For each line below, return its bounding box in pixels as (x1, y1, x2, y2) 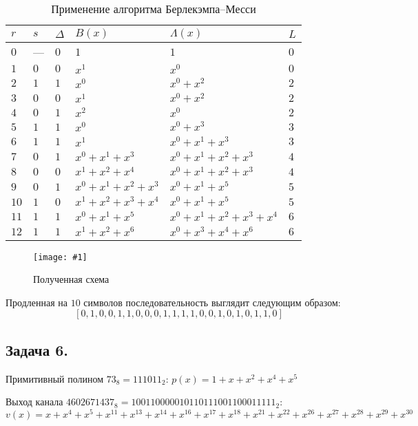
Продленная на (6, 295, 68, 309)
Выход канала (6, 394, 63, 409)
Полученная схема (33, 272, 109, 286)
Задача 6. (6, 339, 69, 360)
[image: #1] (33, 252, 87, 262)
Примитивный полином (6, 371, 104, 385)
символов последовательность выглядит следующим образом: (83, 295, 341, 309)
